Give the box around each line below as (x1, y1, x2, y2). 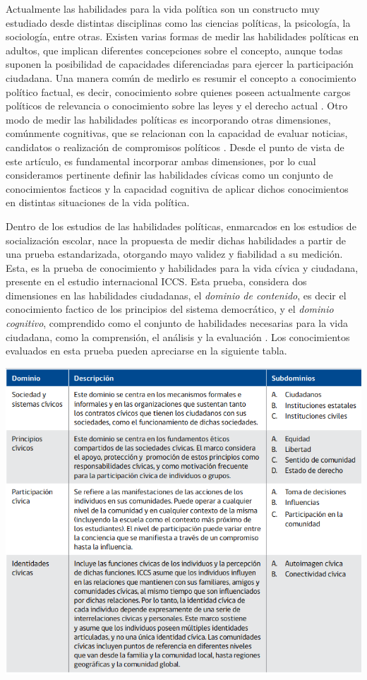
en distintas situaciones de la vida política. (6, 195, 190, 210)
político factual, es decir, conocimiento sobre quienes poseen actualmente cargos (6, 84, 351, 99)
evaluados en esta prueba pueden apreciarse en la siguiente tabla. (6, 343, 287, 358)
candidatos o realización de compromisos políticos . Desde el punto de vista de (6, 139, 344, 154)
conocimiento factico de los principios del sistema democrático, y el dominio (6, 302, 334, 316)
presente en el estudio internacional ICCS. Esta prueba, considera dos (6, 274, 307, 289)
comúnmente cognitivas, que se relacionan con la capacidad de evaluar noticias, (6, 126, 348, 141)
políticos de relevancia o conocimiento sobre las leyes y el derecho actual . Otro (6, 98, 348, 113)
